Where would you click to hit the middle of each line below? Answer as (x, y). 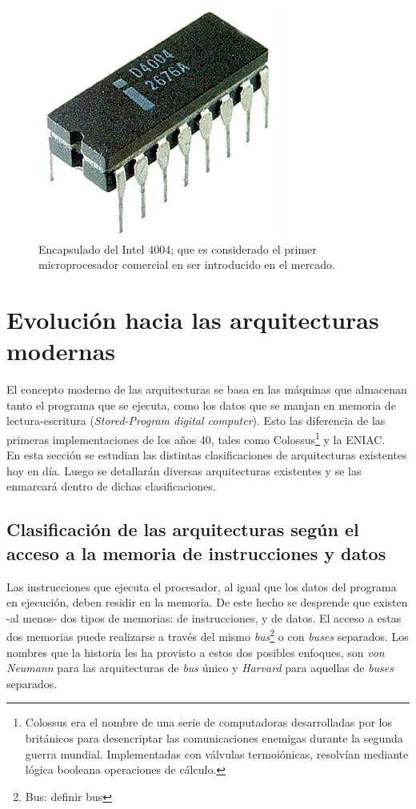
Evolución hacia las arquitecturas (193, 319)
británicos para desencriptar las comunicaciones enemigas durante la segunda (214, 737)
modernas (61, 351)
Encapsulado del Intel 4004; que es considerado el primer (178, 248)
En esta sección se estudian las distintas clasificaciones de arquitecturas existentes (207, 455)
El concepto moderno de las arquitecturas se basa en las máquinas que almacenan (207, 389)
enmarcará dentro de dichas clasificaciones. (111, 486)
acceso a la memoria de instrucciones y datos (196, 553)
